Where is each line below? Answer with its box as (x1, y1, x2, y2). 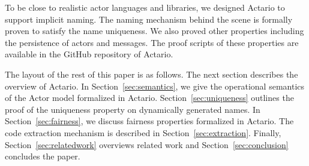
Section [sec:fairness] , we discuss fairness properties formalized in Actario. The (5, 115, 294, 127)
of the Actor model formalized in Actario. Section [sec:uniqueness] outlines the (5, 91, 294, 104)
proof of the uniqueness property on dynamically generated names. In (5, 103, 260, 115)
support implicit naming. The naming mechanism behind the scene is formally (5, 13, 293, 25)
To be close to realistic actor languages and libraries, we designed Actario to (5, 1, 285, 13)
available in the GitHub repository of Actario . (5, 48, 173, 60)
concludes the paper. (5, 150, 80, 162)
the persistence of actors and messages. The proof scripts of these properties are (5, 36, 299, 48)
